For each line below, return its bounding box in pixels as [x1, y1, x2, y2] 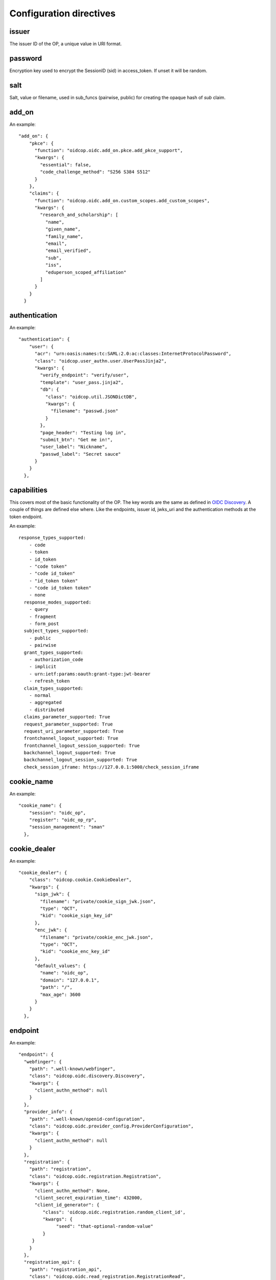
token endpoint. [9, 514, 43, 520]
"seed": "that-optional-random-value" [56, 1224, 153, 1229]
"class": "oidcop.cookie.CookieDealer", [29, 877, 132, 883]
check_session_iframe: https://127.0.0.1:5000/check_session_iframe [24, 764, 199, 770]
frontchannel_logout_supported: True [24, 735, 119, 741]
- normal [29, 692, 51, 698]
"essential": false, [40, 162, 91, 167]
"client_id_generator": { [34, 1202, 100, 1208]
